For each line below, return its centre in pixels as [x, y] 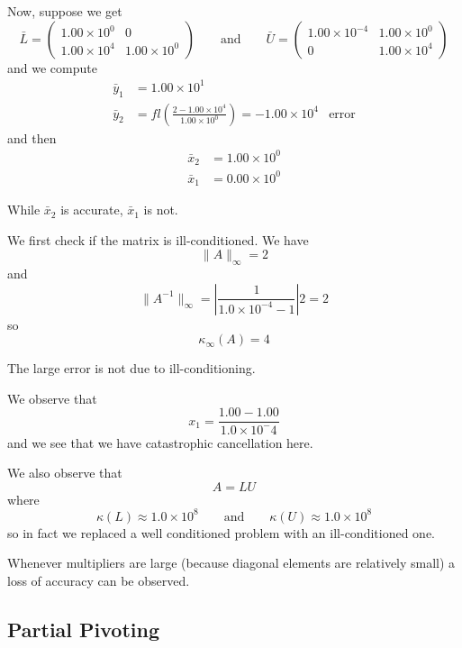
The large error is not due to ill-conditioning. [131, 368]
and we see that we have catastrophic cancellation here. [160, 442]
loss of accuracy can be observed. [99, 580]
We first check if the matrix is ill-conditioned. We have [158, 239]
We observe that [52, 398]
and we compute [52, 67]
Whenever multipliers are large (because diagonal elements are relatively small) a [231, 563]
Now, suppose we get [65, 11]
